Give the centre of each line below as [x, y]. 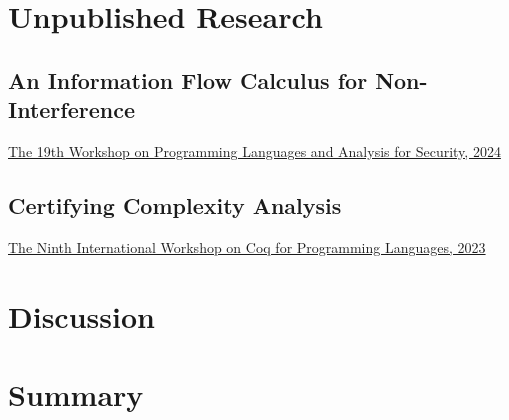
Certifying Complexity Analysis [175, 204]
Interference [71, 109]
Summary [76, 393]
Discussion [81, 315]
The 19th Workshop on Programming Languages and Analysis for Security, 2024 [254, 150]
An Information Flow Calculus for [188, 79]
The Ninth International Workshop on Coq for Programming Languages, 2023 [247, 246]
